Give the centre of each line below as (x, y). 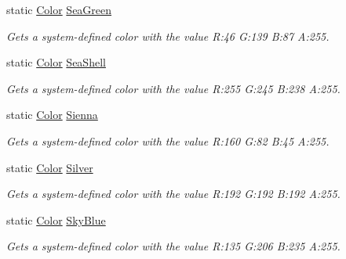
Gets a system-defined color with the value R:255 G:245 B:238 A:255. (173, 88)
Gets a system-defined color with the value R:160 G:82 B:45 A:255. (168, 140)
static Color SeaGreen (59, 9)
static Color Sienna (52, 115)
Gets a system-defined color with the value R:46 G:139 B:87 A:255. (168, 36)
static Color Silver (50, 167)
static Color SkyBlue (56, 219)
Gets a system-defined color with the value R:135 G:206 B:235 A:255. (173, 246)
